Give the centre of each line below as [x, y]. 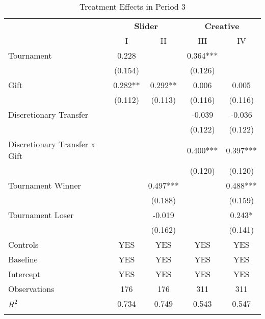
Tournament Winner [45, 185]
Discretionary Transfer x [52, 144]
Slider [146, 26]
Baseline [23, 259]
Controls [23, 244]
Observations [31, 289]
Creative [222, 26]
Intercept [24, 274]
